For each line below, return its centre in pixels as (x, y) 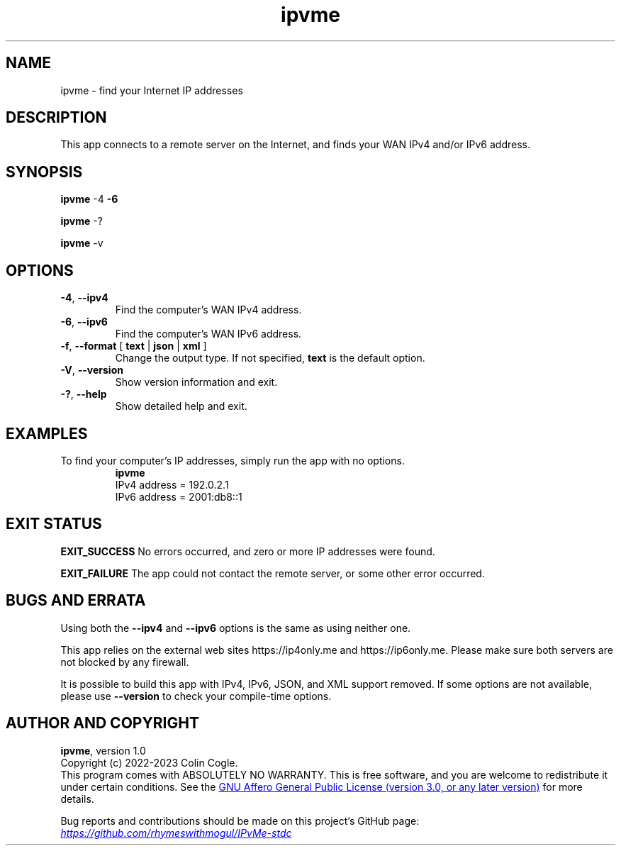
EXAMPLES (47, 433)
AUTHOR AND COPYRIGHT (102, 723)
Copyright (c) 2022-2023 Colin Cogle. (149, 762)
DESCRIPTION (56, 118)
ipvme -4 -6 (89, 199)
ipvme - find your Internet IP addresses (152, 90)
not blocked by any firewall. (125, 662)
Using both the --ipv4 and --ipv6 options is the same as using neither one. (236, 628)
